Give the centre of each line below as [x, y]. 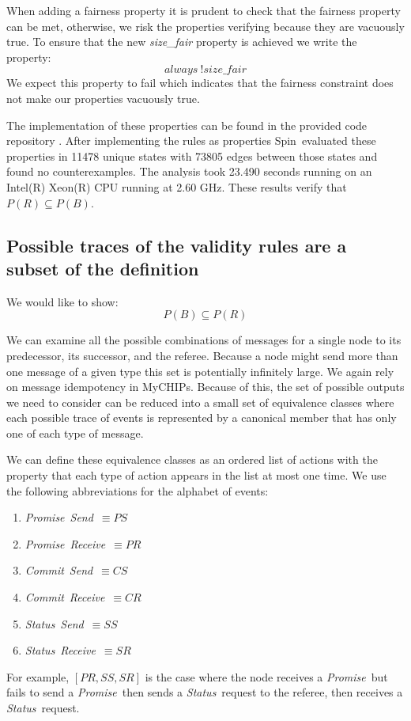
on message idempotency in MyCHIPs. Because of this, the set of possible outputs [205, 387]
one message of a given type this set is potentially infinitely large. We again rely [200, 371]
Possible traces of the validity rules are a [177, 245]
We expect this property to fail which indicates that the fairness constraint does [200, 83]
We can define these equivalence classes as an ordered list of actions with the [192, 459]
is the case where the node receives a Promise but [266, 676]
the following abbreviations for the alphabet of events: [138, 490]
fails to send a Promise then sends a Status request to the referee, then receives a [205, 692]
